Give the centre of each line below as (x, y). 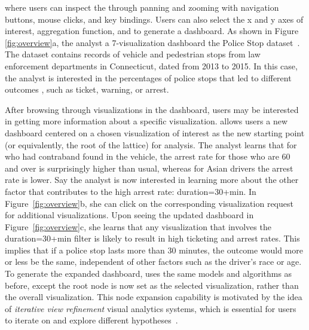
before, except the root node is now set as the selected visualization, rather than (152, 285)
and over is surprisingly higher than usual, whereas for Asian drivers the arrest (149, 168)
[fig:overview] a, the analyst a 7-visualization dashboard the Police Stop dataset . (152, 42)
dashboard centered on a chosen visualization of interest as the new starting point (155, 132)
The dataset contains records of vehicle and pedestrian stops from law (133, 54)
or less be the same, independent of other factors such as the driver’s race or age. (153, 262)
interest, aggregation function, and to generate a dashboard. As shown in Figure (152, 31)
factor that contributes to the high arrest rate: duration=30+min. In (131, 191)
